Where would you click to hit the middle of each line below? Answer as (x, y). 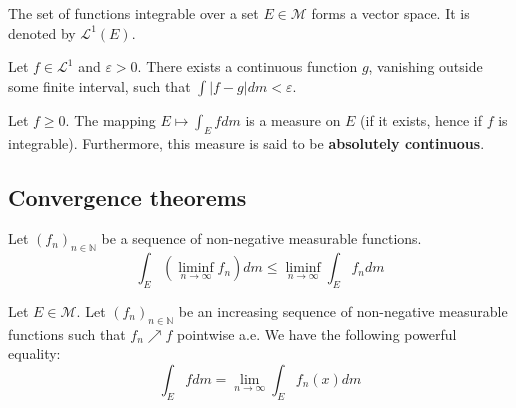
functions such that (67, 333)
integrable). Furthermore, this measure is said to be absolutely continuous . (246, 142)
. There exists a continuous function (247, 66)
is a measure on (293, 119)
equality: (34, 353)
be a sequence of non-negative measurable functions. (261, 238)
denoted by (42, 32)
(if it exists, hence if (421, 119)
